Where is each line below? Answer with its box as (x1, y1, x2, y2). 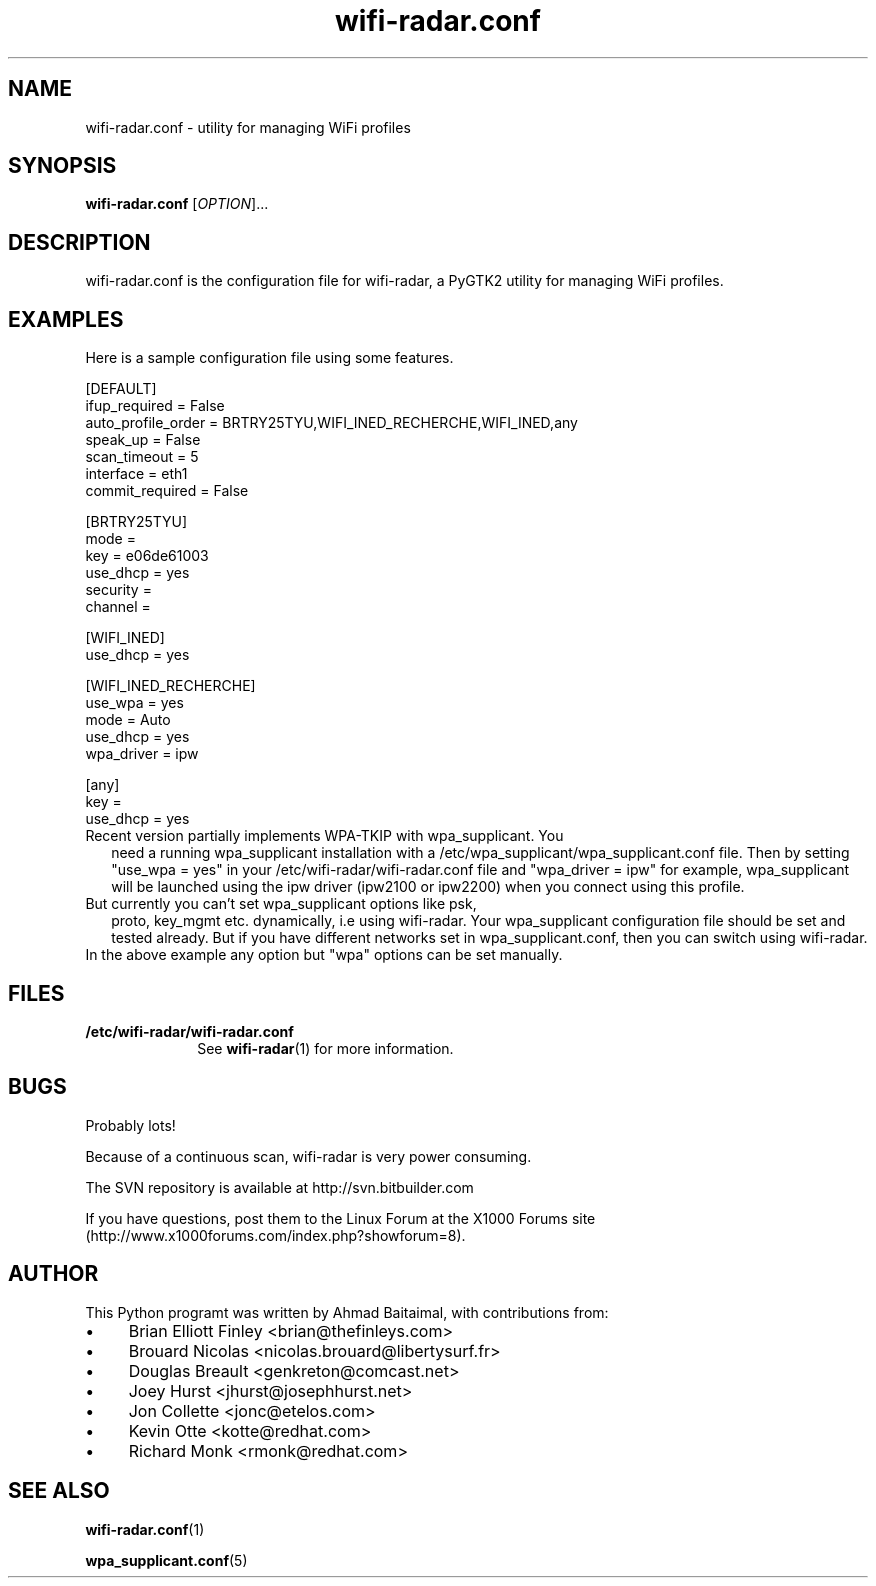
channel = (85, 598, 151, 616)
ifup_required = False (85, 397, 225, 415)
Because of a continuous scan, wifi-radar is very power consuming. (85, 1147, 532, 1165)
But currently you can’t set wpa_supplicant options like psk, (85, 895, 477, 913)
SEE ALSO (8, 1478, 110, 1504)
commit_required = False (85, 482, 249, 500)
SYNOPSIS (8, 153, 117, 179)
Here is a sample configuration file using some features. (85, 349, 454, 367)
